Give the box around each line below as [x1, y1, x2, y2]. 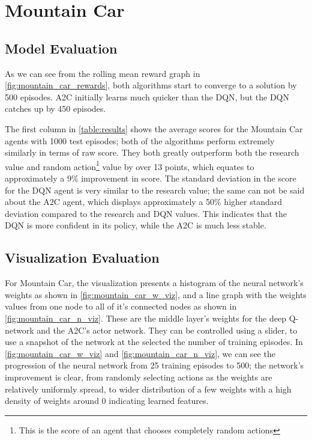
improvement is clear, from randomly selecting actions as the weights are [5, 370, 272, 383]
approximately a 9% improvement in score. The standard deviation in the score [5, 171, 296, 184]
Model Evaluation [5, 38, 118, 57]
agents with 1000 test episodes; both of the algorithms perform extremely [5, 134, 275, 147]
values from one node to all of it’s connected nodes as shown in [5, 300, 237, 313]
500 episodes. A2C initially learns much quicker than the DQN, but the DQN [5, 90, 289, 103]
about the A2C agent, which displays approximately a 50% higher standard [5, 195, 282, 208]
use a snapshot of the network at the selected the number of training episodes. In [5, 335, 303, 348]
